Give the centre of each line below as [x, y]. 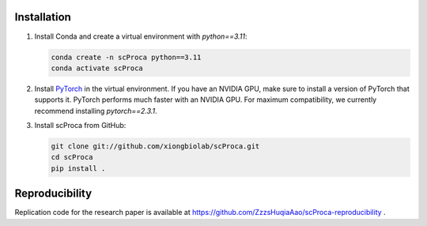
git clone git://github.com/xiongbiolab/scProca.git [155, 147]
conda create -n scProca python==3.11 [126, 57]
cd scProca [72, 157]
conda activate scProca [97, 68]
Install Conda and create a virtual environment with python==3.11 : [141, 36]
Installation [43, 17]
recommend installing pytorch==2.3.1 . [96, 111]
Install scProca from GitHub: [80, 126]
